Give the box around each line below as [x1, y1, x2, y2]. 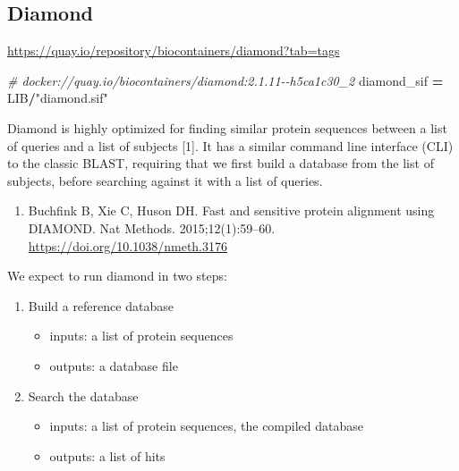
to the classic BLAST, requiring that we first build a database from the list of [7, 154, 434, 172]
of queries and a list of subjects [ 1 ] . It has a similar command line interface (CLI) [7, 136, 454, 155]
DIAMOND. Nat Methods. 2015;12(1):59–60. [28, 218, 276, 237]
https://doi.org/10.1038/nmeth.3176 [28, 236, 228, 255]
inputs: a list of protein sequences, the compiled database [49, 416, 364, 435]
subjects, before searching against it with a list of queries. [7, 171, 323, 189]
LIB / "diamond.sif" [7, 88, 108, 107]
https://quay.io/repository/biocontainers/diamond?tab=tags [7, 41, 340, 60]
